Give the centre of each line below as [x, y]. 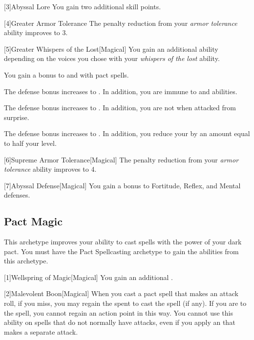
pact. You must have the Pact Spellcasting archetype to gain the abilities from [121, 251]
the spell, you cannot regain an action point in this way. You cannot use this [118, 312]
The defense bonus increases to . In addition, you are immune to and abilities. [121, 91]
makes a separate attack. [41, 331]
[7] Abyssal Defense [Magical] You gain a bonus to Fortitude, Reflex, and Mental [122, 185]
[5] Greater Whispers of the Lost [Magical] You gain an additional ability [111, 49]
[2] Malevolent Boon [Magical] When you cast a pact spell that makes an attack [121, 293]
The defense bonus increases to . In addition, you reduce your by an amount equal [127, 133]
